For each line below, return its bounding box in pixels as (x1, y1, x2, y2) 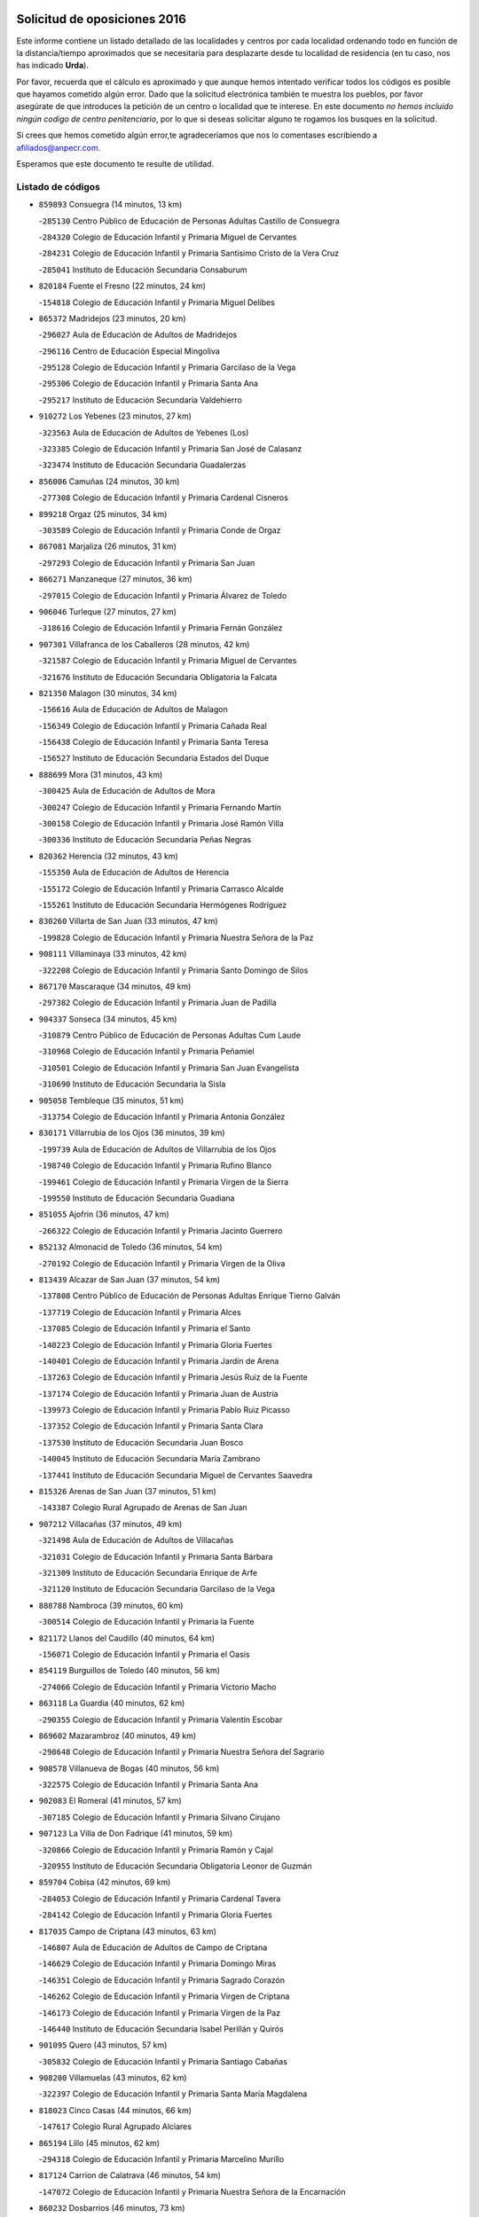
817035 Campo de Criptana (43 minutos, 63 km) (38, 1925, 217, 1937)
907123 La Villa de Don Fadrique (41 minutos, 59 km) (38, 1828, 233, 1839)
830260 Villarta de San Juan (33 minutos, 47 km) (38, 916, 218, 927)
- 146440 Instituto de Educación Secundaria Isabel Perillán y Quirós (38, 2023, 284, 2034)
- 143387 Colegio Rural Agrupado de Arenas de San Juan (38, 1502, 247, 1513)
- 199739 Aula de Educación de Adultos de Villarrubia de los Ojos (38, 1144, 277, 1155)
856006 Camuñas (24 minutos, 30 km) (38, 475, 180, 487)
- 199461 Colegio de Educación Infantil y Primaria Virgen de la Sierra (38, 1176, 289, 1187)
